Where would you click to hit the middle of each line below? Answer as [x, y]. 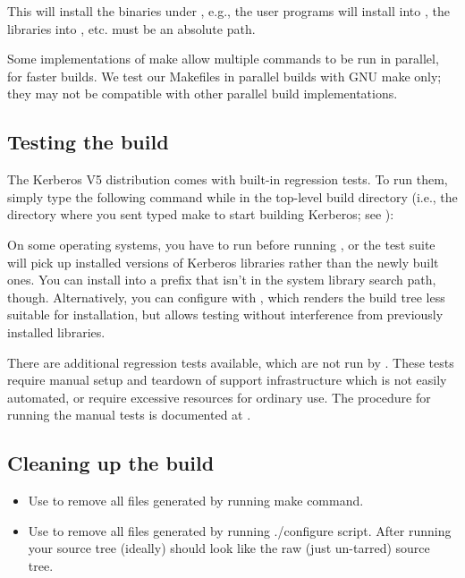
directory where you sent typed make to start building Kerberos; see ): [201, 214]
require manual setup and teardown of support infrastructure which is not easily [227, 380]
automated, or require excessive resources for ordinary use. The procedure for [219, 397]
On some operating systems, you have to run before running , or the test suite [221, 244]
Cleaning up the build [111, 463]
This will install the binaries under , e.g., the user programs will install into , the [228, 11]
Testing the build [88, 142]
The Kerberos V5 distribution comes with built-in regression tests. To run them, [228, 179]
